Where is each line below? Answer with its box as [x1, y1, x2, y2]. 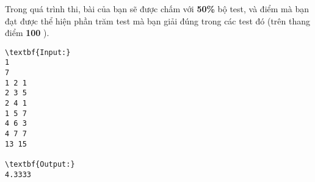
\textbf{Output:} [5, 160, 75, 169]
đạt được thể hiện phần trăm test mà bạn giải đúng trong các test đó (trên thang [5, 14, 311, 27]
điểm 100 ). [5, 26, 49, 39]
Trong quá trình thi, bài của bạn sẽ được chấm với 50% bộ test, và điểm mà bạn [5, 2, 309, 15]
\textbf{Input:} [5, 48, 71, 57]
